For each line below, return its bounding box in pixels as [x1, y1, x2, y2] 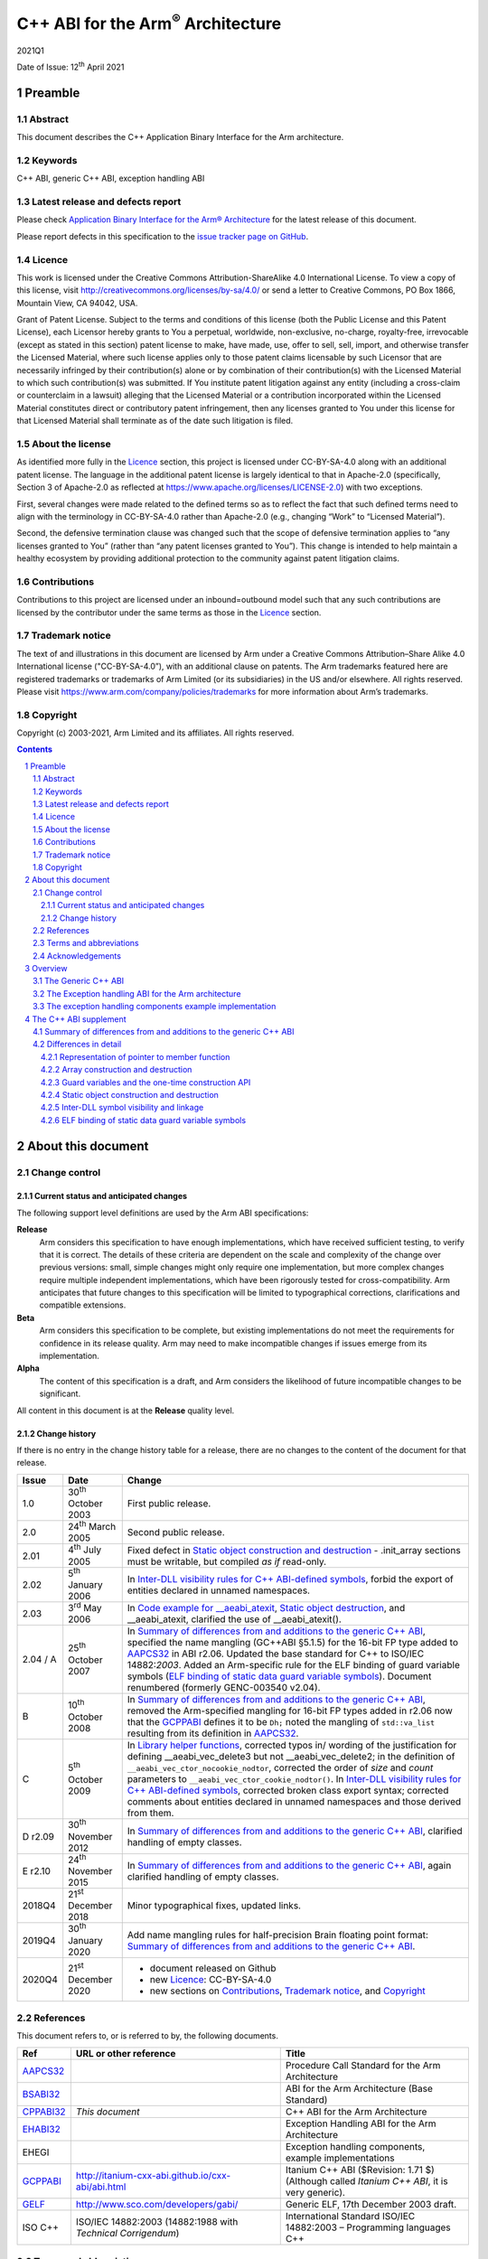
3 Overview [24, 963, 68, 974]
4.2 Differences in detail [33, 1039, 122, 1050]
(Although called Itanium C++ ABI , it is [285, 2174, 448, 2187]
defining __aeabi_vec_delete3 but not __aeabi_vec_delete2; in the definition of [127, 1750, 455, 1763]
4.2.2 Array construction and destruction [41, 1064, 192, 1075]
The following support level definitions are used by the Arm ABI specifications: [16, 1207, 309, 1218]
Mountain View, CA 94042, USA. [16, 297, 138, 308]
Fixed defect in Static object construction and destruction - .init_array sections [127, 1543, 461, 1556]
